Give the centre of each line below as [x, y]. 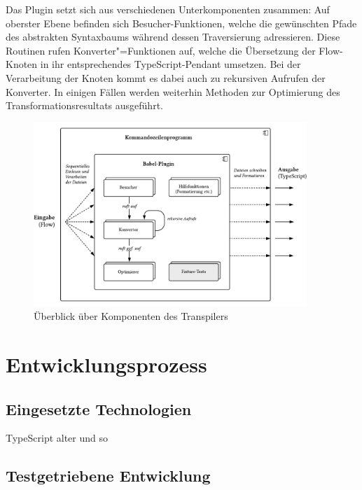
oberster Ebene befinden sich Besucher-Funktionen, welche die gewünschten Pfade [181, 23]
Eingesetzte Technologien [99, 408]
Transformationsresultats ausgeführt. [84, 105]
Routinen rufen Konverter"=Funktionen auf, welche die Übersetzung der [161, 50]
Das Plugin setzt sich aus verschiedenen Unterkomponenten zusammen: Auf [168, 9]
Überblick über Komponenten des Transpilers [131, 316]
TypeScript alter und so [57, 438]
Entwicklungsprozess [106, 364]
